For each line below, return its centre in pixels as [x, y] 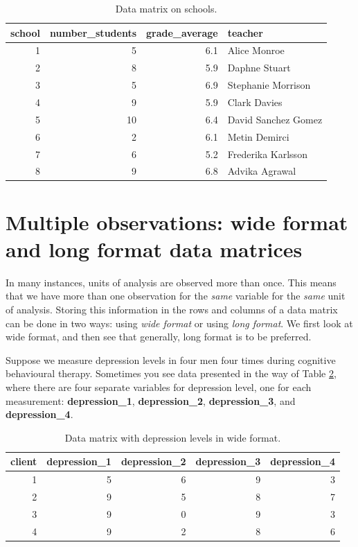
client [24, 461]
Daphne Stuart [259, 68]
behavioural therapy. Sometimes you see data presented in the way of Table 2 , [171, 373]
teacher [245, 32]
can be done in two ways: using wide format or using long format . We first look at [179, 323]
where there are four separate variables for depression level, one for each [159, 387]
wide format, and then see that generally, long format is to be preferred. [159, 337]
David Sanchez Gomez [275, 119]
